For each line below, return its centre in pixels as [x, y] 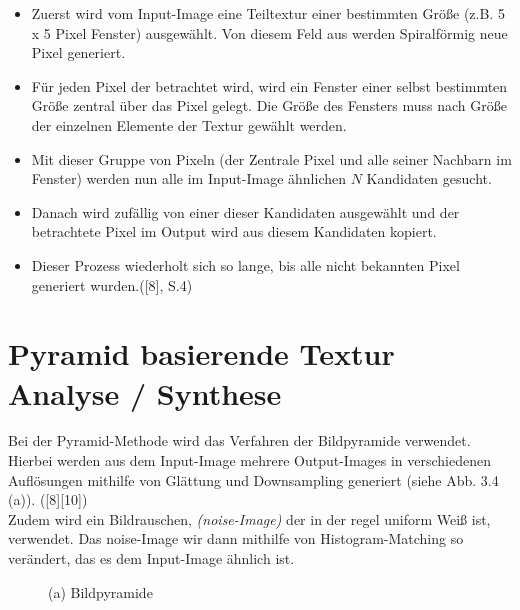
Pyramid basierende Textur [201, 353]
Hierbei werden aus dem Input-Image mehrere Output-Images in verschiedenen [249, 460]
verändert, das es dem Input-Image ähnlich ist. [151, 558]
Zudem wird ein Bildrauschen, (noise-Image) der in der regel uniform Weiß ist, [249, 518]
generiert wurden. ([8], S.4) [112, 284]
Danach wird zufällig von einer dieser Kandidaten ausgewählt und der [245, 211]
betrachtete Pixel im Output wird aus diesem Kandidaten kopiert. [234, 231]
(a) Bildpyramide [100, 591]
